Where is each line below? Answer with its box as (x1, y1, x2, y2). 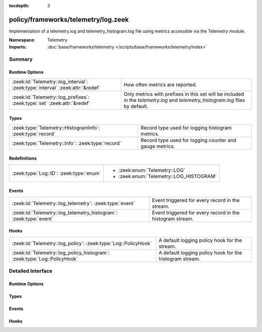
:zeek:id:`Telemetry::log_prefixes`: (12, 94, 90, 100)
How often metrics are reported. (124, 81, 197, 88)
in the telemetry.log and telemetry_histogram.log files (124, 97, 245, 103)
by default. (124, 102, 148, 109)
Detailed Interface (9, 267, 53, 274)
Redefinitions (9, 155, 37, 161)
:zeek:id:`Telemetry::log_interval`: (12, 78, 88, 85)
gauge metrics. (141, 143, 175, 149)
